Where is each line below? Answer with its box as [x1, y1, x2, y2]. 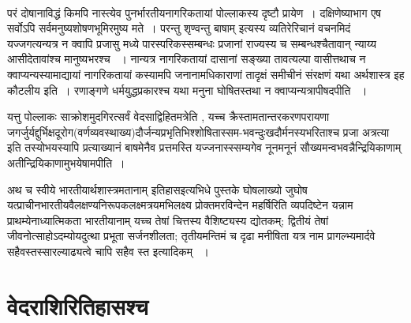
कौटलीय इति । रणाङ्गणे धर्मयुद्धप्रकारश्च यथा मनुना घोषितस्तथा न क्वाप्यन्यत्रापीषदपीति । [7, 81, 368, 98]
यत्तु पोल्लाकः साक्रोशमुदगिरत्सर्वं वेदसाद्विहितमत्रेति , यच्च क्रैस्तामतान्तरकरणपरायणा [7, 108, 330, 125]
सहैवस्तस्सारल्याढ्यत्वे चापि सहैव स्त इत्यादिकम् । [7, 242, 209, 259]
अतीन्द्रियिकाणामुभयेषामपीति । [7, 154, 125, 171]
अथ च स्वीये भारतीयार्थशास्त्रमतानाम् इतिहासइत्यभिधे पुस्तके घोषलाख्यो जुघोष [7, 181, 308, 197]
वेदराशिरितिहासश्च [7, 289, 148, 321]
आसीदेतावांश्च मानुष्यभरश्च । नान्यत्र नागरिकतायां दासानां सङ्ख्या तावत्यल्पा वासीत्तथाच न [7, 51, 366, 67]
